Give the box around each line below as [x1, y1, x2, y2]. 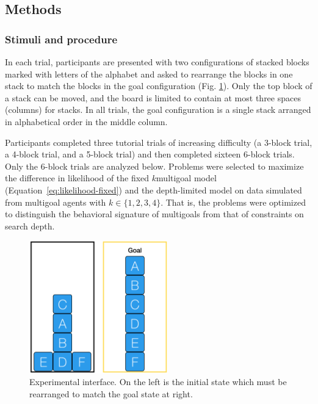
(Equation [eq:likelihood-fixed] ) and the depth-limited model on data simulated [5, 183, 302, 196]
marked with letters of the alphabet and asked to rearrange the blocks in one [5, 67, 293, 80]
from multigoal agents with [5, 195, 106, 208]
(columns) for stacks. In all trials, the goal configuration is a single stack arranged [5, 103, 311, 116]
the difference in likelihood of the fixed [5, 171, 150, 184]
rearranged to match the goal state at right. [29, 387, 193, 400]
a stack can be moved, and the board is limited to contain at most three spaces [5, 91, 301, 104]
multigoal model [156, 171, 217, 184]
